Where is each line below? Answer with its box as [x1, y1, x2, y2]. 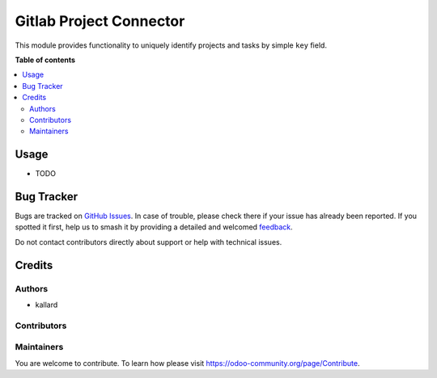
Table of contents [15, 55, 76, 65]
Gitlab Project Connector [15, 12, 185, 30]
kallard [35, 300, 58, 310]
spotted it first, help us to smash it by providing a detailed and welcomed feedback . [15, 222, 293, 232]
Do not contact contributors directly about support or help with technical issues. [15, 237, 282, 246]
